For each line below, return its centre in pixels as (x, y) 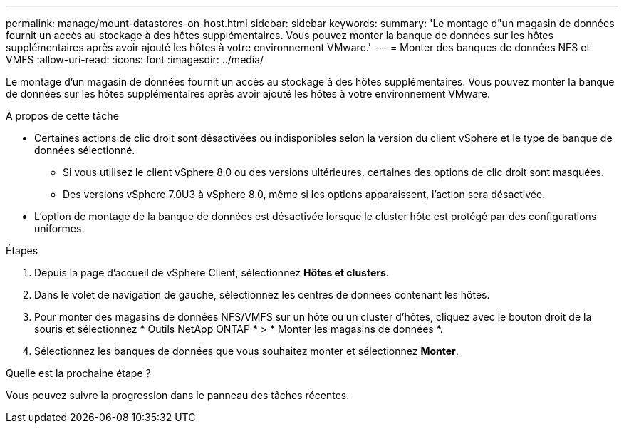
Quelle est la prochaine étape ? (78, 373)
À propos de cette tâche (62, 116)
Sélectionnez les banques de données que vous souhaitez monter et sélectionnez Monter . (246, 351)
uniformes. (59, 228)
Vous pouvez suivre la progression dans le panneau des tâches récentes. (178, 395)
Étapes (22, 250)
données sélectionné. (85, 150)
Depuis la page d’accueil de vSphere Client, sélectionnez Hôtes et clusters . (212, 273)
